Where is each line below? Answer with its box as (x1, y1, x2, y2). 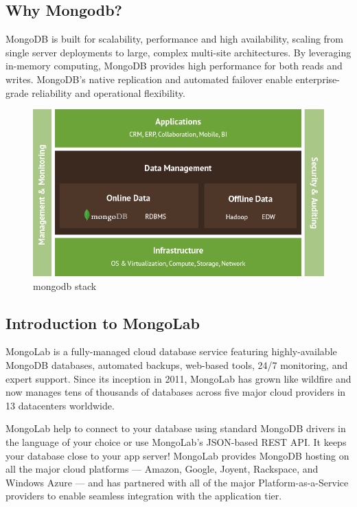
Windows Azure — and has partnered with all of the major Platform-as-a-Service (5, 475, 349, 489)
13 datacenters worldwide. (5, 398, 115, 412)
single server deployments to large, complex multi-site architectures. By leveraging (5, 45, 352, 59)
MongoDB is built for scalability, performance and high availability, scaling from (5, 32, 344, 46)
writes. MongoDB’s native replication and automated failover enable (5, 71, 292, 86)
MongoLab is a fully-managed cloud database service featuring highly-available (5, 344, 337, 359)
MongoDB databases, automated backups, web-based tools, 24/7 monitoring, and (5, 357, 348, 372)
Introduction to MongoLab (5, 312, 200, 333)
